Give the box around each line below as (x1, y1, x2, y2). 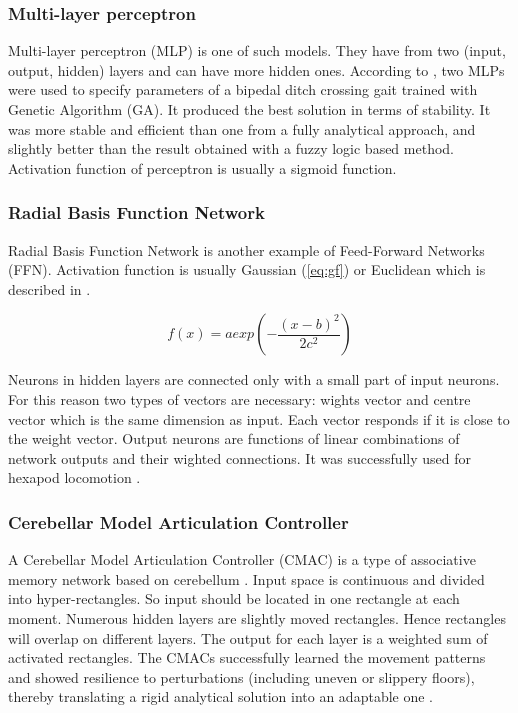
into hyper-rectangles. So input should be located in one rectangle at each (8, 588, 460, 609)
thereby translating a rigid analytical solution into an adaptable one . (8, 686, 434, 707)
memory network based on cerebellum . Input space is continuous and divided (8, 568, 485, 589)
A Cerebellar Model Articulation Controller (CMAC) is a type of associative (8, 549, 476, 570)
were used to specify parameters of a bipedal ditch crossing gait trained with (8, 79, 478, 100)
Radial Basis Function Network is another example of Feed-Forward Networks (8, 239, 485, 260)
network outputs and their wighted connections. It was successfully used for (8, 447, 472, 468)
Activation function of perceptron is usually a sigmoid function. (8, 157, 397, 178)
